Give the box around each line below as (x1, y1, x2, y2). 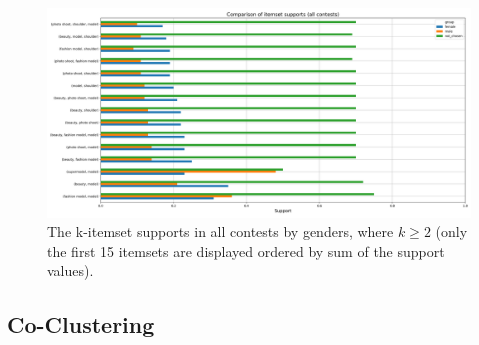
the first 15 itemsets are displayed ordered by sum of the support (47, 240, 445, 261)
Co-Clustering (7, 309, 155, 340)
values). (47, 260, 94, 281)
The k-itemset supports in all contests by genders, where (47, 221, 394, 242)
